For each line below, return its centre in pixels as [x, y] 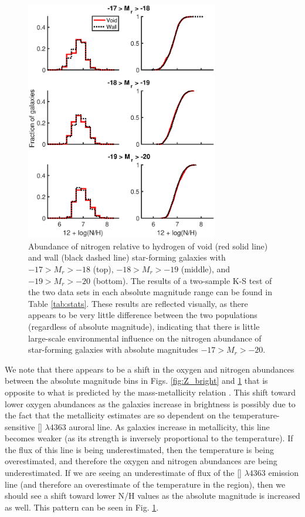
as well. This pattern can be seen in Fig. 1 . [82, 507]
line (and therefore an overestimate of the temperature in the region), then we [145, 484]
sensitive [20, 426]
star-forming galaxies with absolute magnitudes [113, 349]
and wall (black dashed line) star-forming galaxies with [127, 257]
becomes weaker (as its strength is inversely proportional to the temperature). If [149, 438]
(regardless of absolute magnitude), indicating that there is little [144, 326]
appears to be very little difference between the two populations [143, 315]
